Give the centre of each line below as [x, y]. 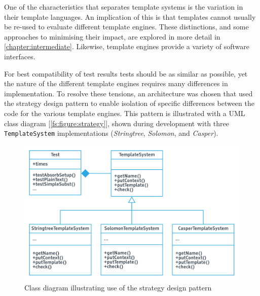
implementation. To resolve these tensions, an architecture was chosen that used [128, 93]
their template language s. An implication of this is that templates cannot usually [130, 16]
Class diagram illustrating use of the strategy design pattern [118, 288]
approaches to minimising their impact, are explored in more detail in [112, 36]
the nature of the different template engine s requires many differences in [116, 83]
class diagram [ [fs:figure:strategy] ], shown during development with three [117, 123]
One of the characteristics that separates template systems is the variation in [124, 7]
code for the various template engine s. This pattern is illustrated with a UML [125, 113]
